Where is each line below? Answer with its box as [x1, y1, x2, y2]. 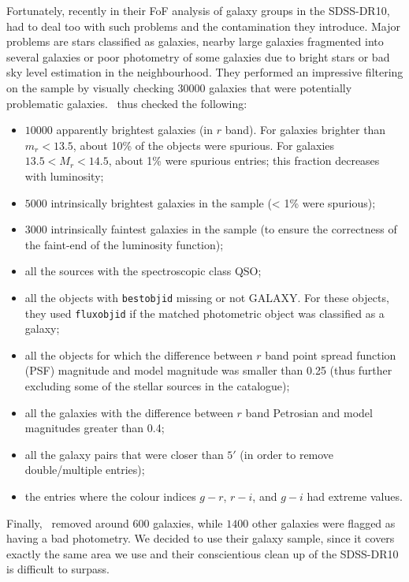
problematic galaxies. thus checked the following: [6, 95, 247, 111]
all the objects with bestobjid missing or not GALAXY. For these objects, [24, 289, 389, 305]
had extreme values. [307, 487, 403, 504]
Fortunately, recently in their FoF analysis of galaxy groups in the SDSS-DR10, [6, 2, 390, 18]
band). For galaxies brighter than [225, 121, 386, 138]
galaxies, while [153, 514, 223, 531]
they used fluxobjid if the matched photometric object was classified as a [24, 304, 385, 321]
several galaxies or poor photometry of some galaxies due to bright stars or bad [6, 48, 390, 65]
